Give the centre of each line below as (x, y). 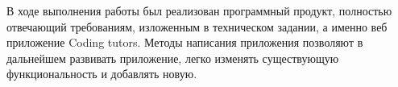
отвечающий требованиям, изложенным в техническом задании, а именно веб (197, 26)
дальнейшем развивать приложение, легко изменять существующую (173, 58)
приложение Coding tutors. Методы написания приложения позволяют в (185, 42)
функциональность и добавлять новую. (102, 74)
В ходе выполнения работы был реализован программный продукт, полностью (199, 10)
